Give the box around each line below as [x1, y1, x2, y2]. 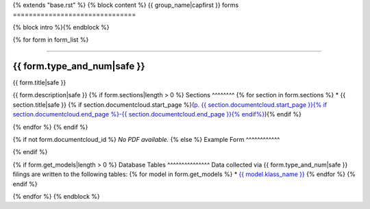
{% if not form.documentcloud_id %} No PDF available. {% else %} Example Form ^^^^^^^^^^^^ [12, 136, 280, 144]
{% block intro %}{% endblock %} [12, 23, 110, 31]
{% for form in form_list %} [12, 36, 89, 44]
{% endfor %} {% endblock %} [12, 192, 101, 200]
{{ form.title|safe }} [12, 79, 66, 87]
